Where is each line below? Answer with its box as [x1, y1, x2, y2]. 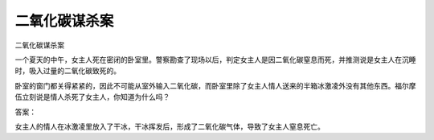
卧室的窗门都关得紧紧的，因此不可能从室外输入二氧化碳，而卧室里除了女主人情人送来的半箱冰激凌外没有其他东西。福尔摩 [14, 80, 416, 90]
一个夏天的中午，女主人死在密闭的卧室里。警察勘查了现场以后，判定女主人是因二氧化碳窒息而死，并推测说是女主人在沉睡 [14, 55, 416, 64]
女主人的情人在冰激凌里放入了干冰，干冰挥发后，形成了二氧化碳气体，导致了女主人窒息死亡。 [14, 121, 325, 131]
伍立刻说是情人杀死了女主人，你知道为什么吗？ [14, 93, 170, 102]
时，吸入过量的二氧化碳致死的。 [14, 66, 121, 76]
